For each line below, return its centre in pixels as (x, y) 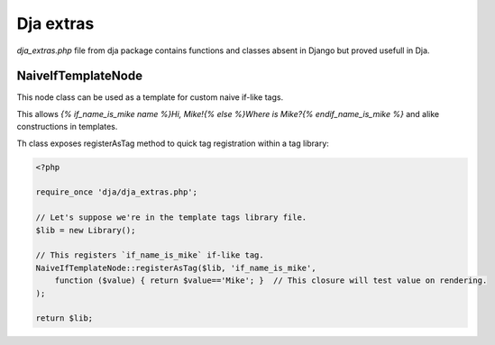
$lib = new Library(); (86, 230)
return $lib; (64, 318)
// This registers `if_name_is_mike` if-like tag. (150, 255)
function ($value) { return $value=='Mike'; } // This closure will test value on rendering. (271, 281)
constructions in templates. (67, 127)
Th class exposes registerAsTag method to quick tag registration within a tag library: (173, 143)
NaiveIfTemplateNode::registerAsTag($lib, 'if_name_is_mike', (176, 268)
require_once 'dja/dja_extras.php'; (117, 192)
